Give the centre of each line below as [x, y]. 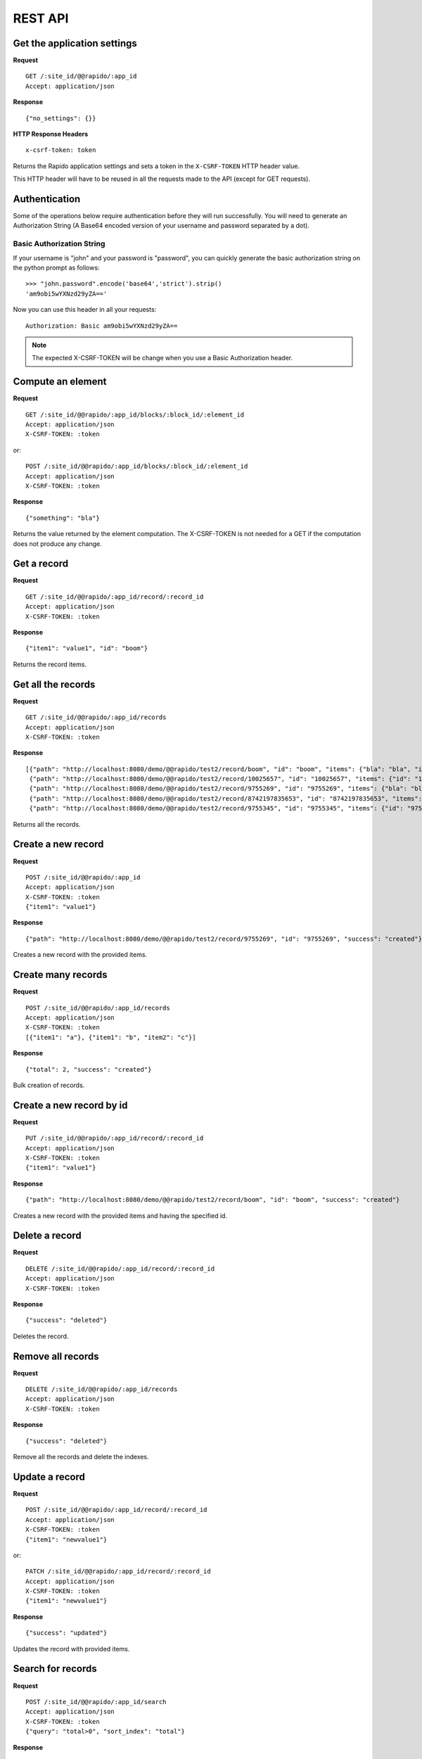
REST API [41, 18]
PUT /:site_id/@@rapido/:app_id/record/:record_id [115, 1138]
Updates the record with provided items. [71, 1649]
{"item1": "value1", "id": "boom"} [87, 648]
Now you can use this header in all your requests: [85, 310]
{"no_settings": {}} [61, 118]
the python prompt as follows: [56, 268]
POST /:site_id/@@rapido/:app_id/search [96, 1702]
